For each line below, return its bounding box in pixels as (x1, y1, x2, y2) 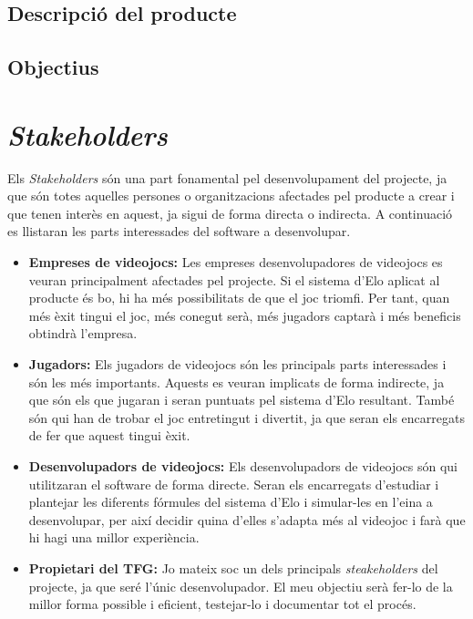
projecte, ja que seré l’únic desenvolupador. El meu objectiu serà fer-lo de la (28, 576, 453, 595)
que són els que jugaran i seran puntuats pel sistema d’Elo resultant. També (28, 390, 455, 409)
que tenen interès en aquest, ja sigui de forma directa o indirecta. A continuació (7, 203, 453, 222)
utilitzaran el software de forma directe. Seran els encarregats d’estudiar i (28, 474, 439, 493)
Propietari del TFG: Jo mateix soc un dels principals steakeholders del (28, 558, 438, 577)
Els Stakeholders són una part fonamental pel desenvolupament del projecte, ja (7, 168, 447, 187)
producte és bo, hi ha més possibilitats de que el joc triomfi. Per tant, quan (28, 288, 450, 307)
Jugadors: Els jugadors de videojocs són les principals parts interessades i (28, 355, 447, 374)
